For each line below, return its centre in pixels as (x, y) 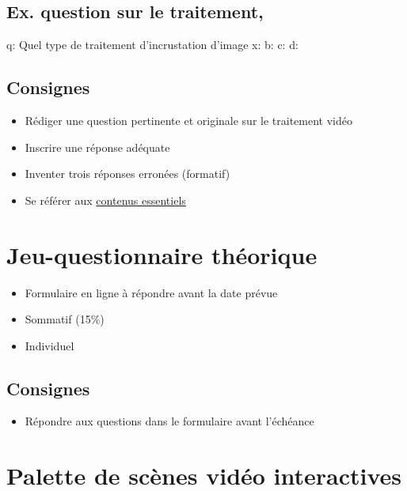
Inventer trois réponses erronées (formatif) (127, 174)
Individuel (49, 345)
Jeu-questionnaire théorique (162, 254)
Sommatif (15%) (65, 319)
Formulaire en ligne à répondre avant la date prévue (151, 292)
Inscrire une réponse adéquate (97, 147)
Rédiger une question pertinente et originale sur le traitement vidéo (188, 120)
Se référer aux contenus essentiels (105, 200)
